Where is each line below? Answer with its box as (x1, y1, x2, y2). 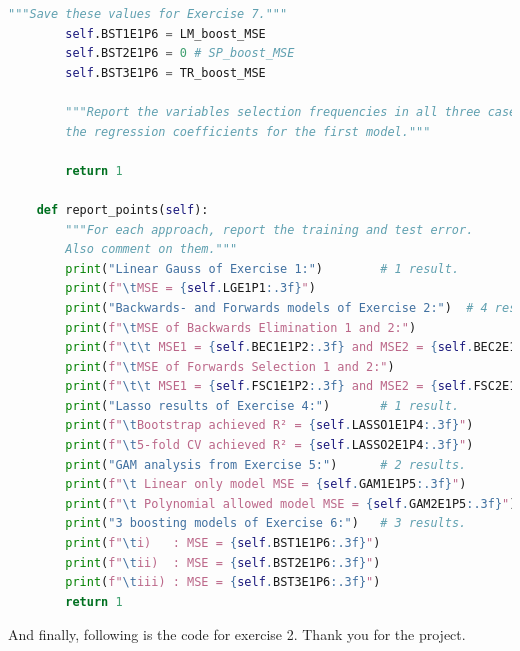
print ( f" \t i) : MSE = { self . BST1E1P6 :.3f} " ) (65, 536, 381, 551)
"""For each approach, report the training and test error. (65, 222, 474, 237)
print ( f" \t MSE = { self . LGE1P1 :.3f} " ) (65, 281, 316, 296)
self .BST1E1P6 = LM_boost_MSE (65, 26, 266, 41)
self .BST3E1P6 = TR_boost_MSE (65, 65, 266, 80)
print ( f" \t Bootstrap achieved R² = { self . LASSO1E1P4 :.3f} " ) (65, 418, 474, 433)
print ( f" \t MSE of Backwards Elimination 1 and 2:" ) (65, 320, 417, 335)
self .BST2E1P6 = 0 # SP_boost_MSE (65, 46, 295, 61)
